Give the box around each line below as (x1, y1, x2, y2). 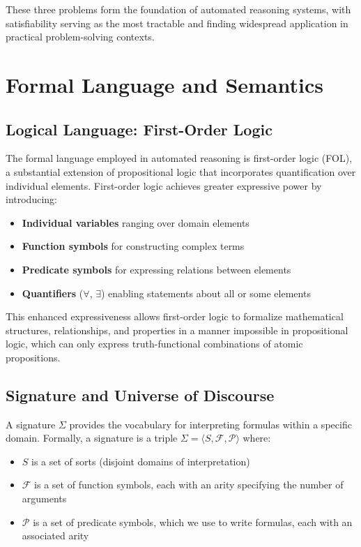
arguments (22, 491, 67, 506)
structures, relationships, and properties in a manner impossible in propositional (6, 322, 348, 337)
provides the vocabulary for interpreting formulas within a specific (69, 417, 352, 431)
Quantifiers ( (22, 285, 84, 300)
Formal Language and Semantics (6, 70, 323, 98)
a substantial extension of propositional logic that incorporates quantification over (6, 164, 356, 179)
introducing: (6, 192, 57, 207)
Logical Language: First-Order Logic (6, 118, 272, 140)
